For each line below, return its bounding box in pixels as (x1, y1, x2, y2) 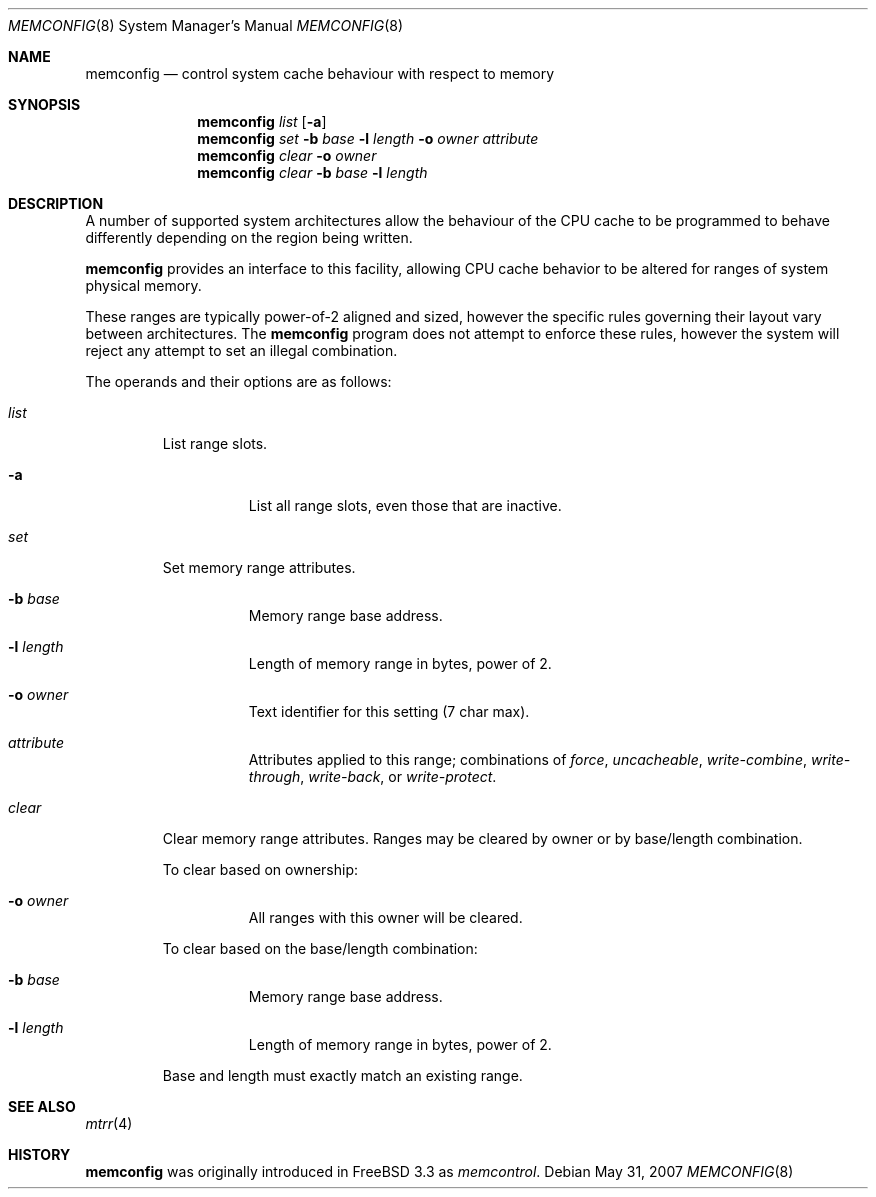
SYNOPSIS (8, 96, 81, 113)
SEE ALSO (8, 1098, 76, 1115)
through (248, 768, 301, 785)
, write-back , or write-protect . (300, 768, 497, 785)
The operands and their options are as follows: (85, 373, 392, 390)
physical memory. (85, 277, 202, 294)
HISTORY (8, 1146, 71, 1163)
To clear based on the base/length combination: (162, 940, 478, 957)
